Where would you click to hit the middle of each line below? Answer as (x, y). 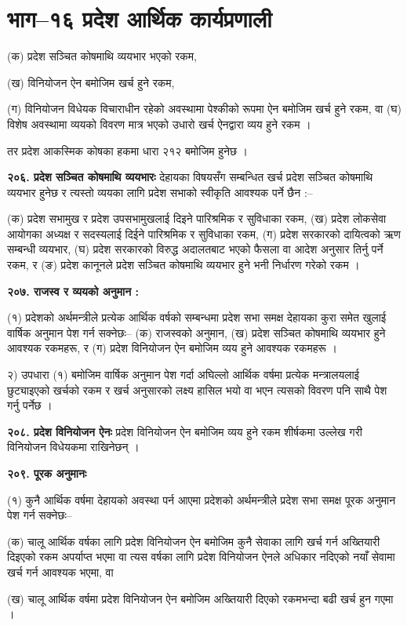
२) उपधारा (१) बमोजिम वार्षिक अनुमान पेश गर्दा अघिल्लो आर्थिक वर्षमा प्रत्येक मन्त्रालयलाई (184, 375)
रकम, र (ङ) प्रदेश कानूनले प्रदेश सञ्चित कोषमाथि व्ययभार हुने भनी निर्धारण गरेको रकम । (184, 265)
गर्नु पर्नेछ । (30, 405)
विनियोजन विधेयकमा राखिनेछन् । (73, 447)
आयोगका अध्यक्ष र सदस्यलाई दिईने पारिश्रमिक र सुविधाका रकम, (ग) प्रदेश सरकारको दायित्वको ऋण (204, 233)
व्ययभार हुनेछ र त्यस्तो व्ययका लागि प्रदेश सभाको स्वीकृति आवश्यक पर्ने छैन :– (160, 192)
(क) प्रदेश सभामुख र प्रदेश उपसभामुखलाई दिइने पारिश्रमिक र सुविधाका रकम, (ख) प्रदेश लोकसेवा (197, 218)
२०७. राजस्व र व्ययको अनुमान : (73, 291)
